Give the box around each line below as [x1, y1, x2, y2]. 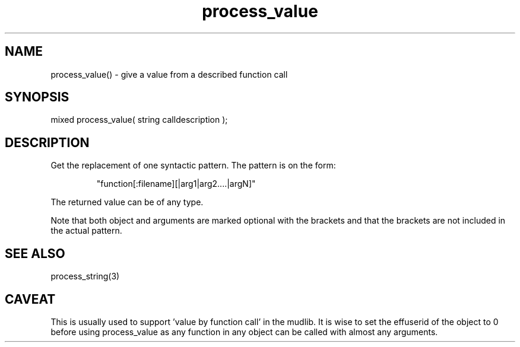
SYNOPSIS [5, 90, 69, 105]
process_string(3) [50, 271, 120, 282]
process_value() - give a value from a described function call [50, 69, 288, 79]
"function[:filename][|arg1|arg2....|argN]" [96, 179, 256, 189]
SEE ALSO [5, 246, 65, 261]
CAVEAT [5, 291, 56, 307]
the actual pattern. [50, 225, 122, 236]
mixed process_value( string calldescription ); [50, 114, 228, 125]
